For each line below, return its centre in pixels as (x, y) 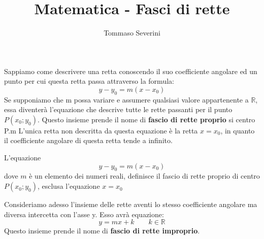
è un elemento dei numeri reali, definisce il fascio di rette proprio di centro (144, 176)
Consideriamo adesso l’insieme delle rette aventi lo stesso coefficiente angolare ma (131, 204)
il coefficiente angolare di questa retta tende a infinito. (88, 140)
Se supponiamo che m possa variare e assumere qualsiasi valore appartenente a (126, 99)
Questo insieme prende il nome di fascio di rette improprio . (102, 231)
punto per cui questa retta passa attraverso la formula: (89, 81)
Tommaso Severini (132, 33)
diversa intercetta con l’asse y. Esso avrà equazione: (84, 214)
